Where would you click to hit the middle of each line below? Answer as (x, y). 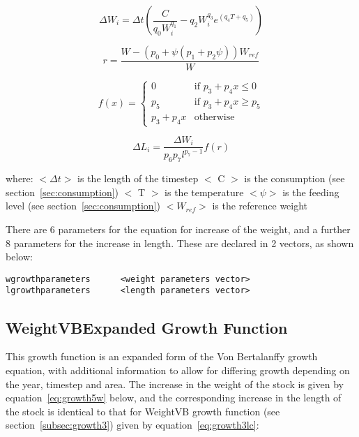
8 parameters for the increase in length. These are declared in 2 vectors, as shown (180, 243)
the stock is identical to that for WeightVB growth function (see (143, 411)
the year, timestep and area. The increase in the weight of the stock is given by (175, 384)
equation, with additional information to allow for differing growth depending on (178, 370)
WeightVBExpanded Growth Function (147, 327)
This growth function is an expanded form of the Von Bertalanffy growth (162, 356)
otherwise (214, 117)
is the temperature (204, 192)
